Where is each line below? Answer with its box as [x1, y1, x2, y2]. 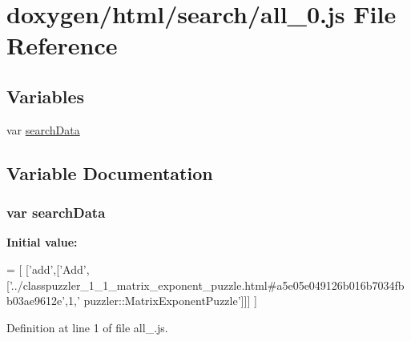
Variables [6, 83, 85, 108]
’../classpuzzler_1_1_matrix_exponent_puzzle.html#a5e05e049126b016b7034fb [9, 276, 405, 293]
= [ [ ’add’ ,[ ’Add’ [6, 260, 87, 277]
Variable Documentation [6, 160, 213, 185]
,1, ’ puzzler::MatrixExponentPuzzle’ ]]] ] [65, 292, 257, 309]
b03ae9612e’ [6, 292, 66, 309]
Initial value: [6, 234, 78, 251]
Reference [6, 29, 118, 62]
